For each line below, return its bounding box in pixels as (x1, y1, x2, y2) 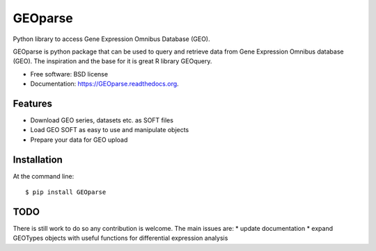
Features (13, 97, 52, 109)
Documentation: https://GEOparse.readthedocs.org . (30, 80, 179, 88)
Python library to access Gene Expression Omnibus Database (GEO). (13, 35, 210, 43)
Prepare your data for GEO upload (30, 136, 128, 144)
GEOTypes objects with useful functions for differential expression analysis (13, 234, 228, 243)
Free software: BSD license (30, 70, 108, 78)
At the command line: (13, 172, 75, 180)
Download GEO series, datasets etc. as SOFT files (30, 116, 174, 124)
